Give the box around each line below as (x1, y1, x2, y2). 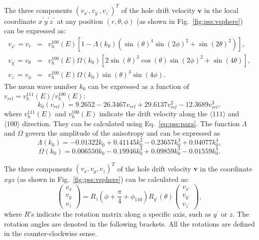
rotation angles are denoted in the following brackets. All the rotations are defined (4, 218, 255, 229)
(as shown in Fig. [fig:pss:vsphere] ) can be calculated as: (17, 174, 189, 184)
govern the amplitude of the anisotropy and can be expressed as (25, 128, 220, 138)
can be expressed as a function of (88, 80, 189, 91)
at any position (57, 15, 103, 26)
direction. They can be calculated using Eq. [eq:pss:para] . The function (22, 118, 240, 128)
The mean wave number (4, 80, 77, 91)
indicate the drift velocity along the (99, 108, 208, 119)
